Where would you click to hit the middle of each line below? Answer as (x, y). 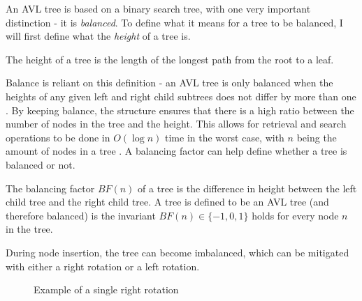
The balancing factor (50, 188)
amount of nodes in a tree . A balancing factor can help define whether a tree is (176, 151)
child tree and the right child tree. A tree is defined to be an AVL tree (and (167, 202)
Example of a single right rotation (106, 290)
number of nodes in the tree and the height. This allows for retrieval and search (176, 124)
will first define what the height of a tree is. (98, 36)
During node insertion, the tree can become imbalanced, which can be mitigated (178, 252)
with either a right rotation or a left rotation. (103, 266)
